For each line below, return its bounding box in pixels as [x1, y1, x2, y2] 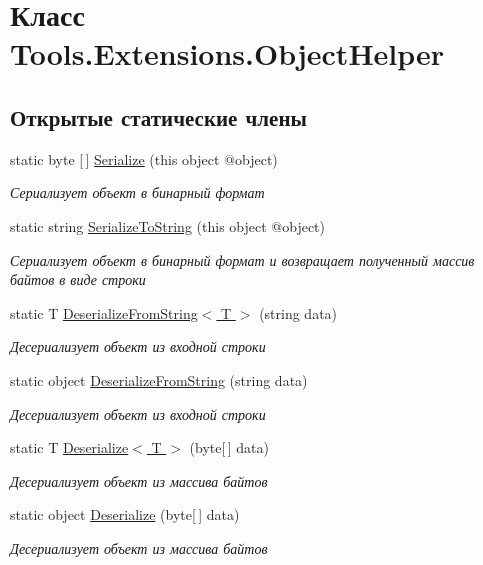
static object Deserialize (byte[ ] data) [10, 504, 240, 525]
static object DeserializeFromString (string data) [10, 369, 308, 390]
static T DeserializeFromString [10, 302, 198, 323]
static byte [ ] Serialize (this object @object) [10, 148, 278, 169]
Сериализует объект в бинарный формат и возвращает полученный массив [10, 249, 475, 270]
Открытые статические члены [10, 101, 307, 132]
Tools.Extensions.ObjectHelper [10, 33, 445, 74]
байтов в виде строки [10, 269, 146, 290]
